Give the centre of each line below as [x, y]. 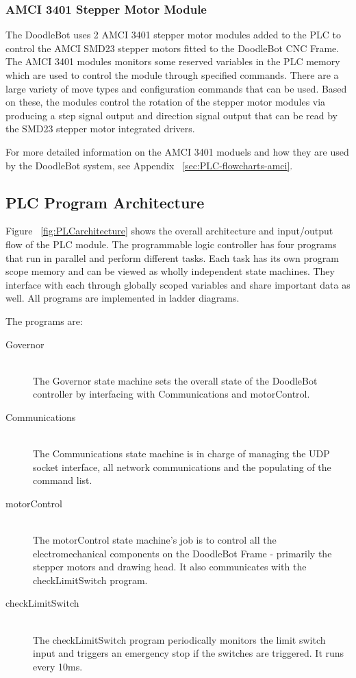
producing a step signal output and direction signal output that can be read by [171, 115]
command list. [63, 480]
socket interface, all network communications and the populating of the [182, 467]
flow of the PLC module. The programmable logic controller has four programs [171, 244]
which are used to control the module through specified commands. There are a [172, 75]
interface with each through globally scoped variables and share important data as [178, 284]
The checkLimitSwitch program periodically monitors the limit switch [179, 639]
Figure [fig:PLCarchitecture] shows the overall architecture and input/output [169, 231]
